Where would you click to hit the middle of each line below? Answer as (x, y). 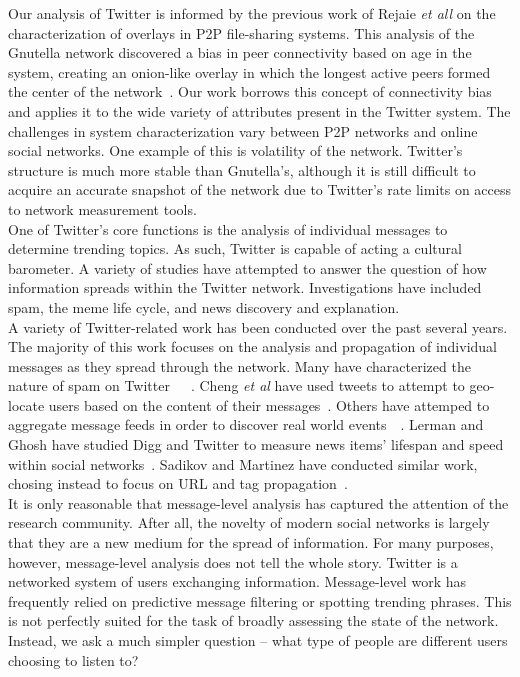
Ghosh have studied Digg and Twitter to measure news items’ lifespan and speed (256, 444)
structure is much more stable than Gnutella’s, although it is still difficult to (242, 169)
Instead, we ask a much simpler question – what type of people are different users (258, 640)
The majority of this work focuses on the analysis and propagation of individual (253, 346)
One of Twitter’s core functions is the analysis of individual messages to (228, 228)
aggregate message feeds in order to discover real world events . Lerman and (246, 424)
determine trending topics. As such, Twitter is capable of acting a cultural (235, 248)
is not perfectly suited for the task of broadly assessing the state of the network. (253, 620)
